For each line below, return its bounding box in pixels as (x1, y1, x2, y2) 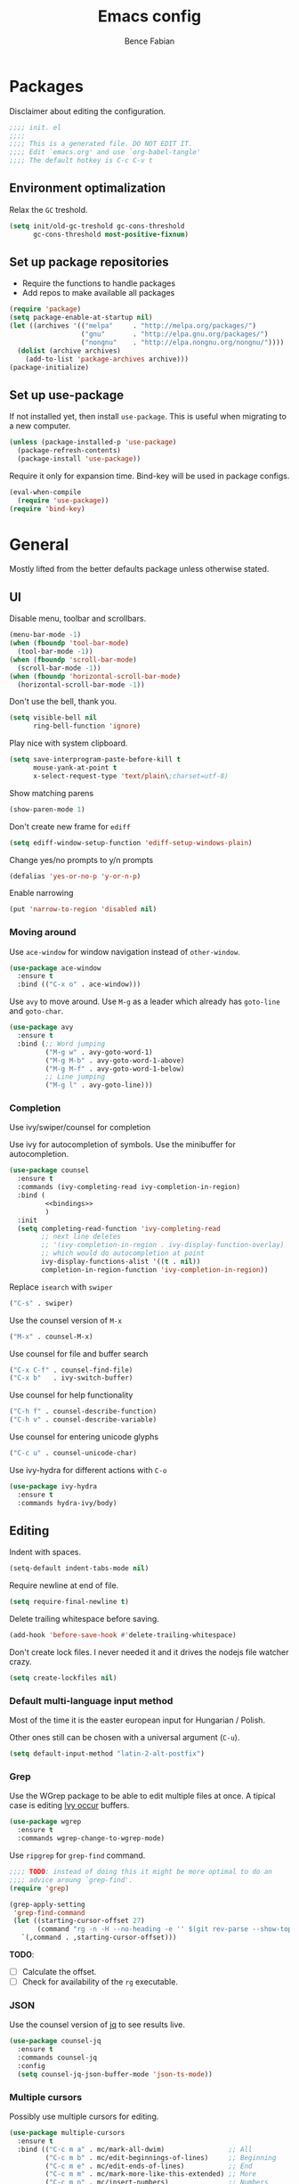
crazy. (9, 1657, 33, 1667)
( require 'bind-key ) (9, 504, 86, 513)
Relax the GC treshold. (9, 204, 88, 215)
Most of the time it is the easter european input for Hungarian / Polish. (9, 1715, 265, 1725)
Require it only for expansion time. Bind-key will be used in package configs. (9, 470, 290, 481)
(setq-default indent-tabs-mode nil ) (9, 1564, 149, 1573)
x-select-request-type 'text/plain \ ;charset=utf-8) (32, 771, 229, 780)
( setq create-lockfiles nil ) (9, 1674, 117, 1683)
